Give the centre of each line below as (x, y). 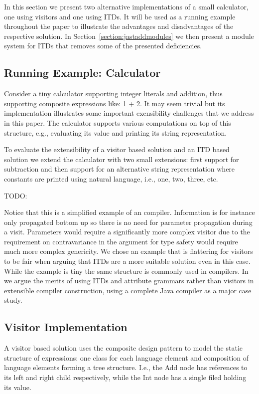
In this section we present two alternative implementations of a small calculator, (126, 6)
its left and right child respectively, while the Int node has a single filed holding (125, 377)
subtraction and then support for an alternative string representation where (120, 169)
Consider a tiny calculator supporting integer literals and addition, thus (113, 94)
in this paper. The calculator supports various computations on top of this (118, 122)
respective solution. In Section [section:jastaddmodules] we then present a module (129, 36)
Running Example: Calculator (82, 73)
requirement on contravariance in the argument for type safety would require (121, 241)
